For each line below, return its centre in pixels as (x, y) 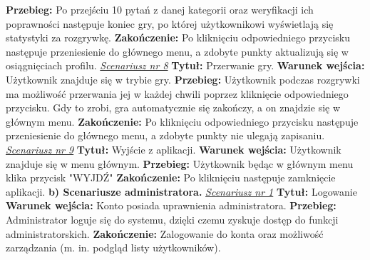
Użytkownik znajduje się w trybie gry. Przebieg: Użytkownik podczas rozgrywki (183, 79)
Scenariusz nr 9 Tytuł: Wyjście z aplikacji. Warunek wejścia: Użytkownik (174, 149)
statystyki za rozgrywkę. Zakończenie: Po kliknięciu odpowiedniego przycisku (178, 37)
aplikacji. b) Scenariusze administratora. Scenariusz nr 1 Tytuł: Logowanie (181, 191)
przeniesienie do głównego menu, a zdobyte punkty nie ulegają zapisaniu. (165, 135)
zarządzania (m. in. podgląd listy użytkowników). (113, 247)
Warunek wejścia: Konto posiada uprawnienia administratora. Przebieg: (171, 205)
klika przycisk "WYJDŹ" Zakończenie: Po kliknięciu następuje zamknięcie (171, 177)
